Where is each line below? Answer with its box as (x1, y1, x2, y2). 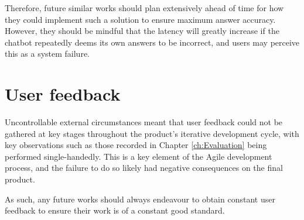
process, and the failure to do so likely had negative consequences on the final (5, 161, 283, 174)
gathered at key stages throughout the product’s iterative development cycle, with (5, 127, 299, 139)
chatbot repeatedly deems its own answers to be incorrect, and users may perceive (5, 36, 300, 48)
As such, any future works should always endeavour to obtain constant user (5, 192, 275, 205)
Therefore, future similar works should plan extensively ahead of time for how (5, 2, 284, 13)
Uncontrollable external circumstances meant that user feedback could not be (5, 116, 283, 128)
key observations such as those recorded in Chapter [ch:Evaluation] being (5, 139, 267, 151)
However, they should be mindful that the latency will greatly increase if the (5, 25, 279, 37)
